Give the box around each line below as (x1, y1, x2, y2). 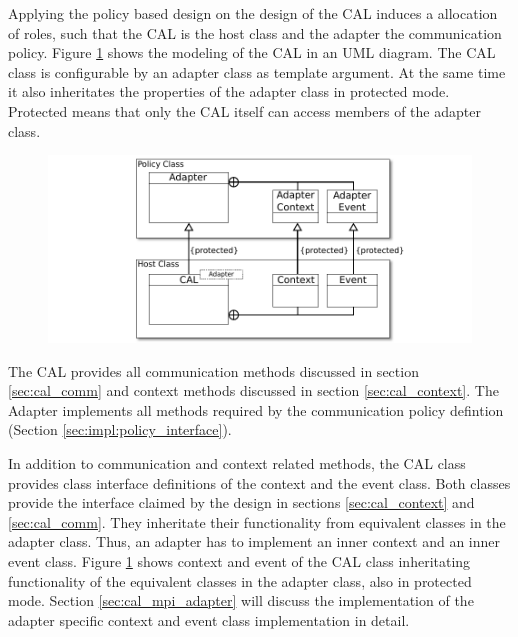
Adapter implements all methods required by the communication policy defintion (8, 399, 504, 420)
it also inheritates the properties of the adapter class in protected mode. (8, 81, 450, 102)
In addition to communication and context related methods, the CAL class (8, 453, 466, 474)
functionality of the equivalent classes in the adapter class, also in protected (8, 570, 472, 591)
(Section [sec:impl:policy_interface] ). (8, 419, 232, 440)
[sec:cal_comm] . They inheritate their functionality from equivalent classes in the (8, 511, 506, 532)
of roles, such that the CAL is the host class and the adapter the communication (8, 22, 502, 43)
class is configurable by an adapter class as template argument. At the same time (8, 61, 506, 82)
